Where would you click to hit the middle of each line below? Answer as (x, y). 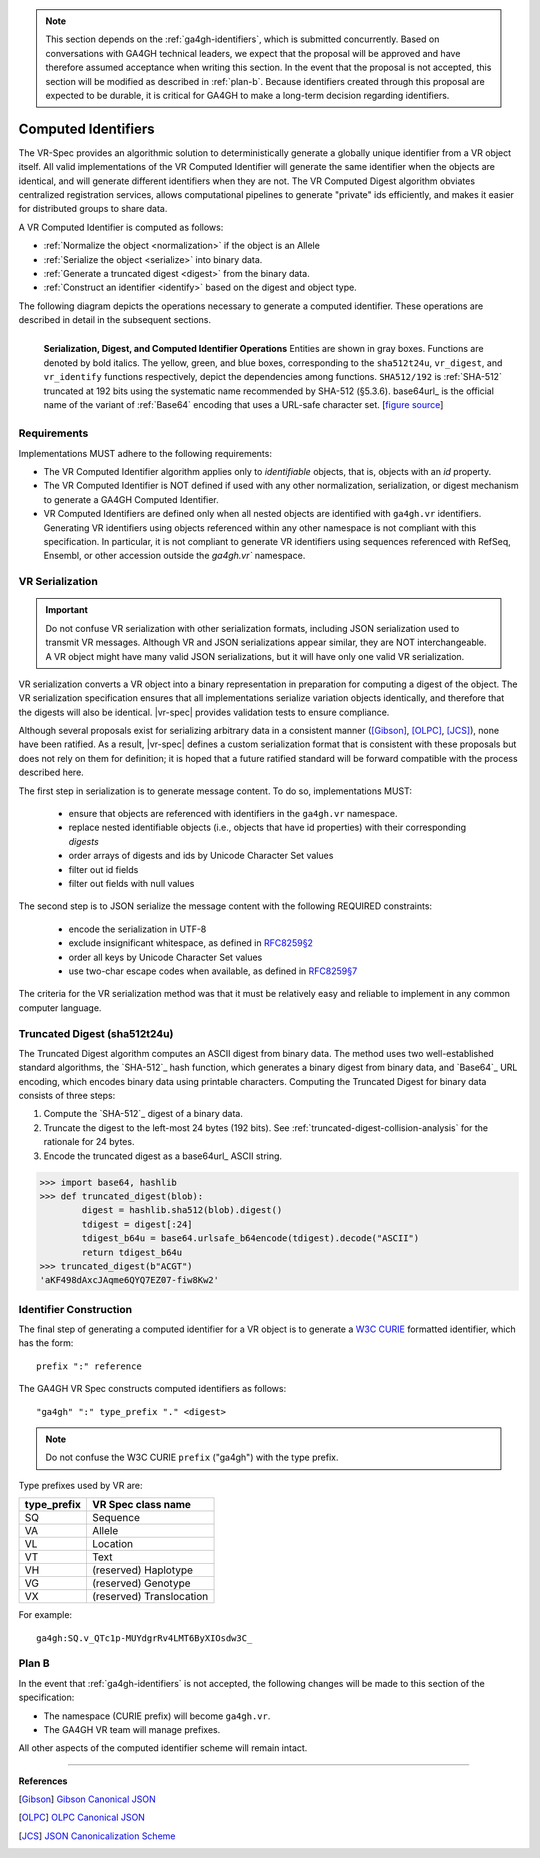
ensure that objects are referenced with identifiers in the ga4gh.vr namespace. (233, 814)
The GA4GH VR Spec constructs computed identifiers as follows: (152, 1389)
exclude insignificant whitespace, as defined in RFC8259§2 (191, 943)
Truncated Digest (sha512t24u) (96, 1033)
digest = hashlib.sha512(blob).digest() (182, 1210)
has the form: (46, 1343)
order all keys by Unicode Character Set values (165, 957)
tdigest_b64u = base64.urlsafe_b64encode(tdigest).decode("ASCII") (250, 1238)
